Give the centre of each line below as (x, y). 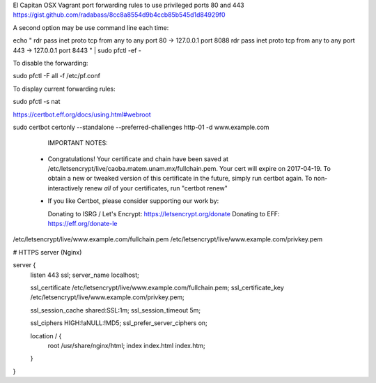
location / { (46, 336)
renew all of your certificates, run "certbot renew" (156, 188)
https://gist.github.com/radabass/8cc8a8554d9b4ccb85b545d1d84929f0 (119, 15)
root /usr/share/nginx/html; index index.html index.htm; (126, 345)
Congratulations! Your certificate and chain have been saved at (138, 159)
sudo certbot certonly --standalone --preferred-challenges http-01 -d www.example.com (141, 127)
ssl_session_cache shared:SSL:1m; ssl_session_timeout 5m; (116, 310)
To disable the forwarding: (50, 63)
